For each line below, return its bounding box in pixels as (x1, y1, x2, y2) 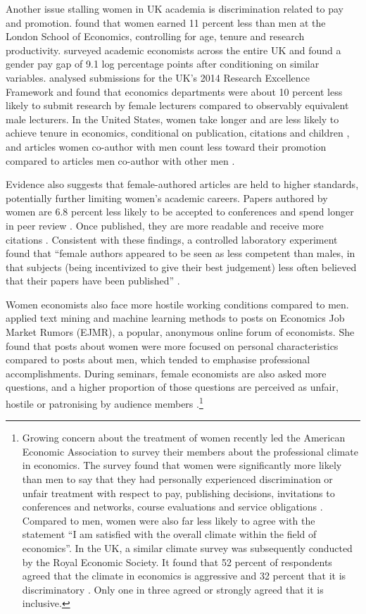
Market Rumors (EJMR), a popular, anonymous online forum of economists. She (6, 325, 355, 339)
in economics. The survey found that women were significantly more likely (22, 458, 342, 472)
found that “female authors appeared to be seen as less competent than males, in (6, 246, 355, 261)
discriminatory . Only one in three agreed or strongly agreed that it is (22, 582, 324, 596)
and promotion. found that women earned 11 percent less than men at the (6, 15, 326, 30)
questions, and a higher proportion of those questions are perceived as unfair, (6, 380, 339, 394)
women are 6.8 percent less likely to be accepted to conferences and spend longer (6, 204, 354, 219)
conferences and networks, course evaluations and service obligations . (22, 499, 323, 514)
